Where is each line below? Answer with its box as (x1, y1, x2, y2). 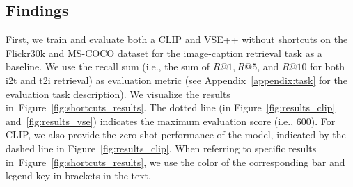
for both (310, 59, 345, 74)
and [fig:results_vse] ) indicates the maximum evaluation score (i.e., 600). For (6, 113, 336, 128)
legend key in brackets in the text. (6, 168, 151, 183)
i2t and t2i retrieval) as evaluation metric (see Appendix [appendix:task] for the (6, 72, 347, 87)
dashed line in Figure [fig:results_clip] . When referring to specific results (6, 140, 317, 155)
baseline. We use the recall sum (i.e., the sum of (6, 59, 210, 74)
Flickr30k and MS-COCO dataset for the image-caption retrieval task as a (6, 45, 322, 60)
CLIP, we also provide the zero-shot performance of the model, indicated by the (6, 127, 346, 142)
